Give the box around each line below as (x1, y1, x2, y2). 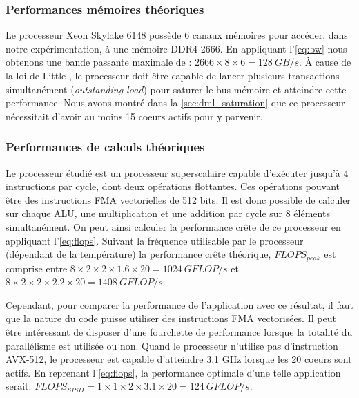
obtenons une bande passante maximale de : (6, 55, 192, 69)
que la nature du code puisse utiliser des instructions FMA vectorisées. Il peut (6, 311, 336, 325)
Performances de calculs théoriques (6, 138, 205, 155)
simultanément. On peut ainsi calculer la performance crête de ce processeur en (6, 219, 341, 234)
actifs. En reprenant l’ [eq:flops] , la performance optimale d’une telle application (6, 365, 341, 379)
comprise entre (6, 260, 68, 275)
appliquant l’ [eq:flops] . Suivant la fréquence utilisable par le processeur (6, 233, 304, 247)
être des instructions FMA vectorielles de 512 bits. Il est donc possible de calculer (6, 192, 351, 207)
